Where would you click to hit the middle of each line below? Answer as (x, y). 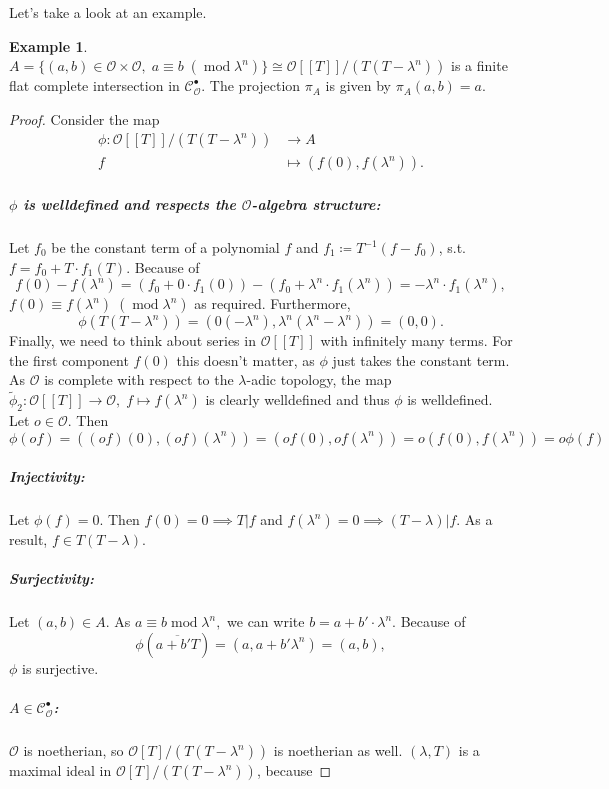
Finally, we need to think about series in (132, 340)
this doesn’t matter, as (245, 359)
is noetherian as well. (338, 750)
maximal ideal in (60, 770)
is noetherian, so (73, 750)
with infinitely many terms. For (416, 340)
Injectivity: (47, 476)
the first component (69, 359)
